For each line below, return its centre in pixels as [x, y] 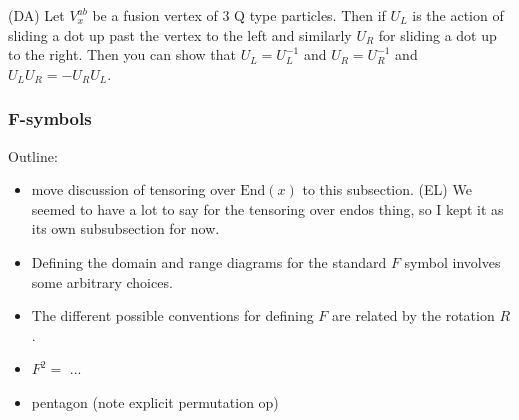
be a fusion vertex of [155, 15]
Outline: [33, 155]
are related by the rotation [413, 315]
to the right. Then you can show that [122, 54]
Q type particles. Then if [310, 15]
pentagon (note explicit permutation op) [155, 401]
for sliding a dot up [437, 34]
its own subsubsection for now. [125, 228]
